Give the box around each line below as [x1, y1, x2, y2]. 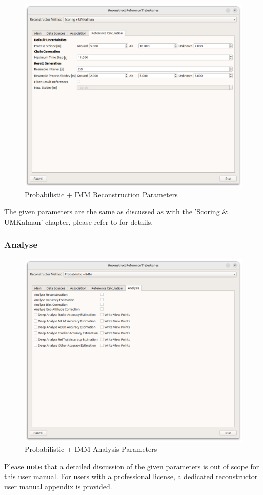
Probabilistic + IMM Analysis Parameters [25, 444, 157, 454]
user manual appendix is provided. [4, 481, 112, 491]
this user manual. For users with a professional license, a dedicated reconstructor [4, 471, 258, 482]
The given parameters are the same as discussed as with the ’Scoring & [4, 206, 228, 217]
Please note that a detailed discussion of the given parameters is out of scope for [4, 461, 259, 471]
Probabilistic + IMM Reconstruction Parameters [25, 189, 178, 200]
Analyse [4, 238, 38, 251]
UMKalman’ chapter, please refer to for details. [4, 216, 153, 227]
